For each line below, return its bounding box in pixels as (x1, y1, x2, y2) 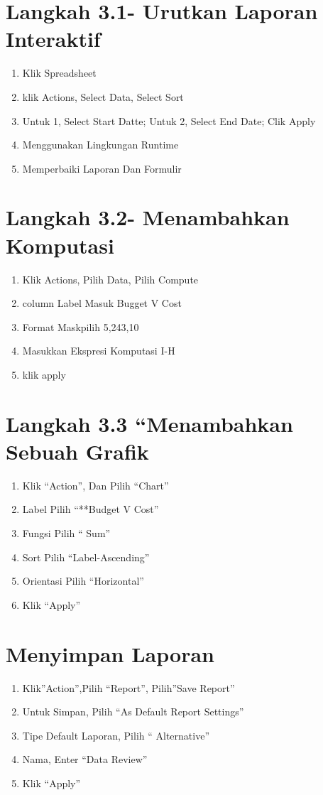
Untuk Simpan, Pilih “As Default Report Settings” (22, 704, 244, 719)
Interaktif (6, 24, 101, 53)
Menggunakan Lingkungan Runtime (22, 137, 179, 152)
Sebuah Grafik (6, 436, 149, 465)
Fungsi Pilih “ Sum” (22, 526, 111, 541)
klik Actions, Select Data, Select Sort (22, 89, 184, 104)
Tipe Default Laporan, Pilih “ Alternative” (22, 728, 209, 742)
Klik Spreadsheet (22, 65, 97, 80)
